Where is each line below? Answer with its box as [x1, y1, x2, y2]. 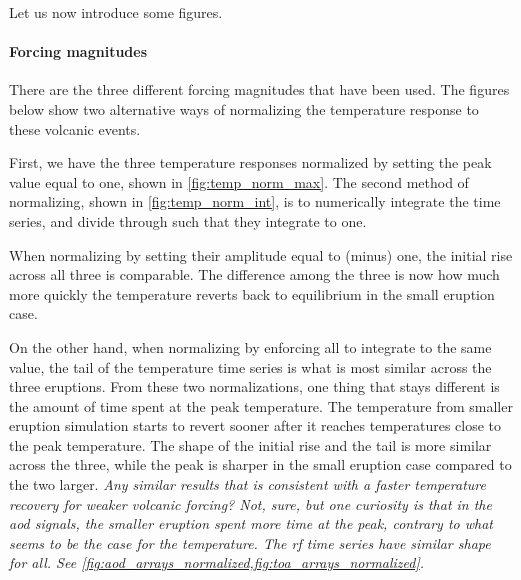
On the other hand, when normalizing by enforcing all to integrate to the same [9, 336, 492, 357]
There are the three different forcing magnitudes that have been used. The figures [9, 79, 510, 100]
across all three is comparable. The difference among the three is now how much [9, 264, 500, 285]
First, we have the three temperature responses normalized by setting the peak [9, 152, 492, 173]
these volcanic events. [9, 118, 141, 139]
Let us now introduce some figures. [9, 2, 223, 22]
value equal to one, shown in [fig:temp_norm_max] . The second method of [9, 171, 469, 192]
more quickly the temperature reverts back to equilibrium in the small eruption [9, 283, 495, 304]
